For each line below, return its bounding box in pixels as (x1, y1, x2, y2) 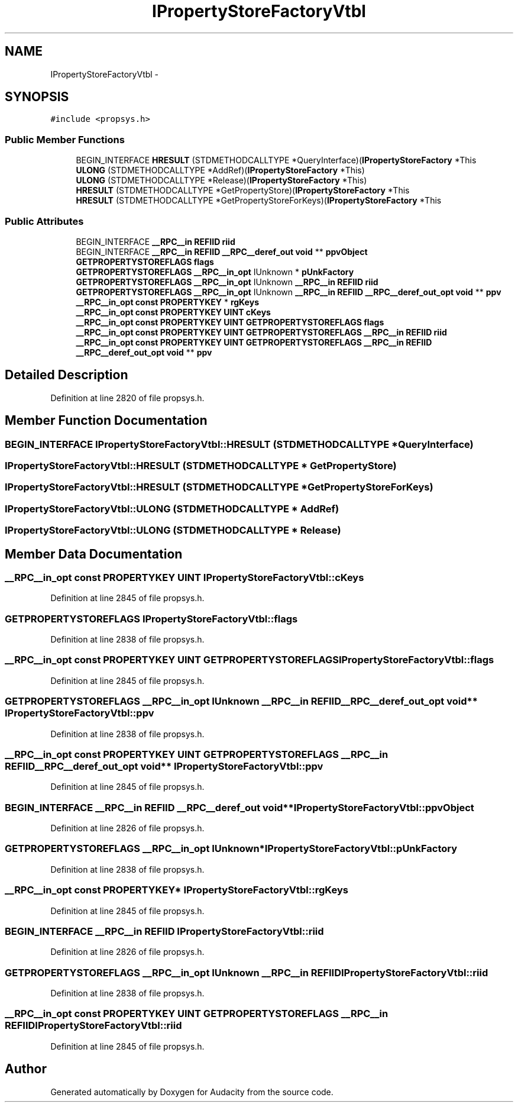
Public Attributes (5, 215, 84, 227)
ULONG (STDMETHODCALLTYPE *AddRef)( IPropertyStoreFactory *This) (76, 165, 365, 176)
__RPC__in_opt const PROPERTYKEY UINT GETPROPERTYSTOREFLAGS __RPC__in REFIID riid (76, 327, 447, 337)
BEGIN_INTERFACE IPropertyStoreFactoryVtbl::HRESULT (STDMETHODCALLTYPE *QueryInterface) (5, 438, 474, 450)
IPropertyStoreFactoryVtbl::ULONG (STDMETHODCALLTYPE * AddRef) (5, 502, 339, 515)
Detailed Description (5, 367, 128, 383)
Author (5, 1061, 47, 1077)
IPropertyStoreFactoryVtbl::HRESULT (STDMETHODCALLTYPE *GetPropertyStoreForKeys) (5, 481, 433, 493)
